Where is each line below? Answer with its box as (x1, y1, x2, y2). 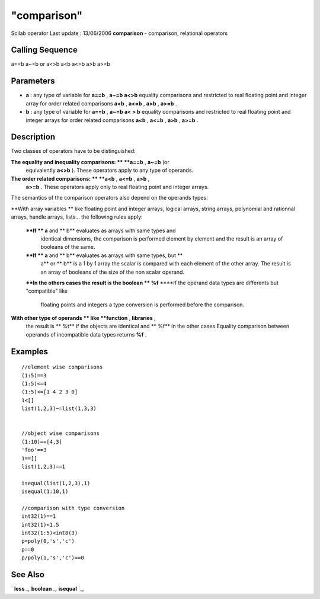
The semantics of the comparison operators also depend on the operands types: (11, 194, 208, 201)
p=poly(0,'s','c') (21, 538, 75, 544)
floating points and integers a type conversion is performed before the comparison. (40, 301, 245, 308)
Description (11, 132, 56, 142)
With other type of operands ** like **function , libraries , (11, 315, 156, 322)
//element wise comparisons (21, 364, 103, 370)
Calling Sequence (11, 45, 78, 55)
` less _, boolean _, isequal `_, (11, 585, 84, 592)
